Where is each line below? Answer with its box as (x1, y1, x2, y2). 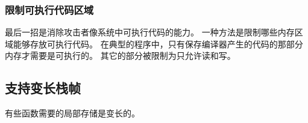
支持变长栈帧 (5, 79, 81, 97)
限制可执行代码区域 (5, 2, 94, 17)
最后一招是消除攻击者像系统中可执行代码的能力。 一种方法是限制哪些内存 (5, 26, 295, 38)
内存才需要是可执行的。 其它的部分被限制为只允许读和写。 (5, 49, 236, 62)
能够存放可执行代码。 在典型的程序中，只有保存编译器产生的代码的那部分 (13, 37, 303, 50)
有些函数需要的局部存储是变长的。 (5, 107, 140, 119)
